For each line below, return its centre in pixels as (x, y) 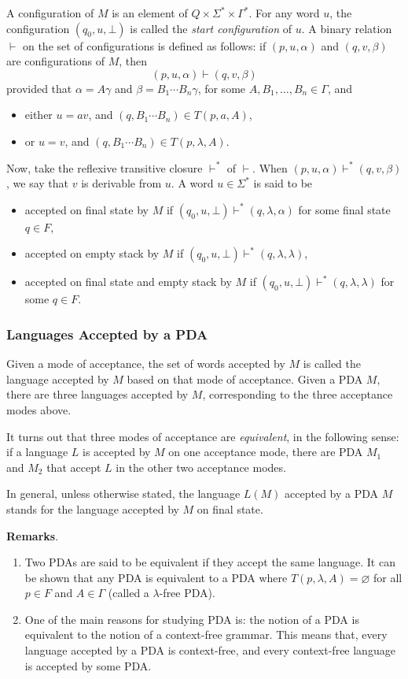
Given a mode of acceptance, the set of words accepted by (146, 364)
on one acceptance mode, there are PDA (266, 452)
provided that (39, 88)
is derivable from (121, 183)
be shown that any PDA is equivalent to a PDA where (156, 577)
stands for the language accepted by (93, 508)
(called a (129, 593)
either (39, 115)
